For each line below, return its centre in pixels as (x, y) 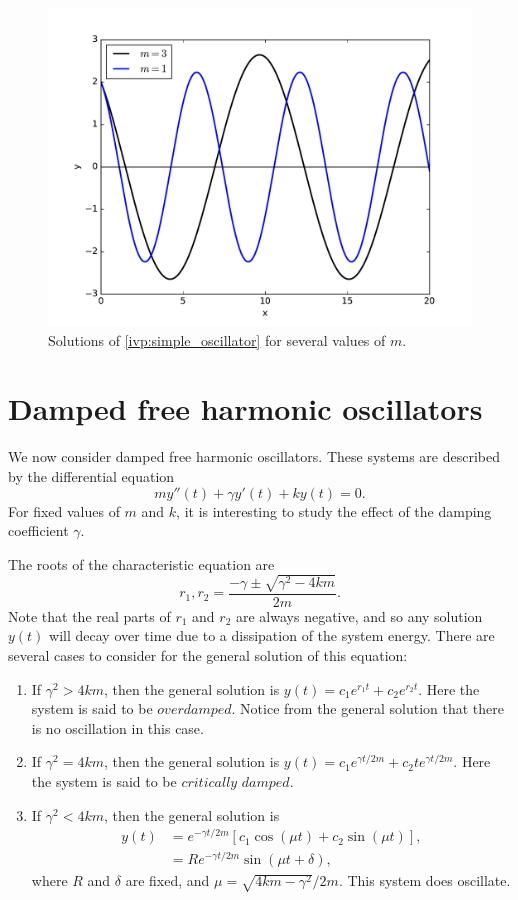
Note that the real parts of (89, 615)
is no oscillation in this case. (117, 727)
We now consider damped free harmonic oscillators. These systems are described (254, 456)
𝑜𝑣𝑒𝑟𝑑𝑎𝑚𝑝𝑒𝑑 (194, 710)
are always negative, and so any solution (359, 615)
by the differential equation (91, 475)
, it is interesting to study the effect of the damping (334, 510)
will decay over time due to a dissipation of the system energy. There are (272, 635)
